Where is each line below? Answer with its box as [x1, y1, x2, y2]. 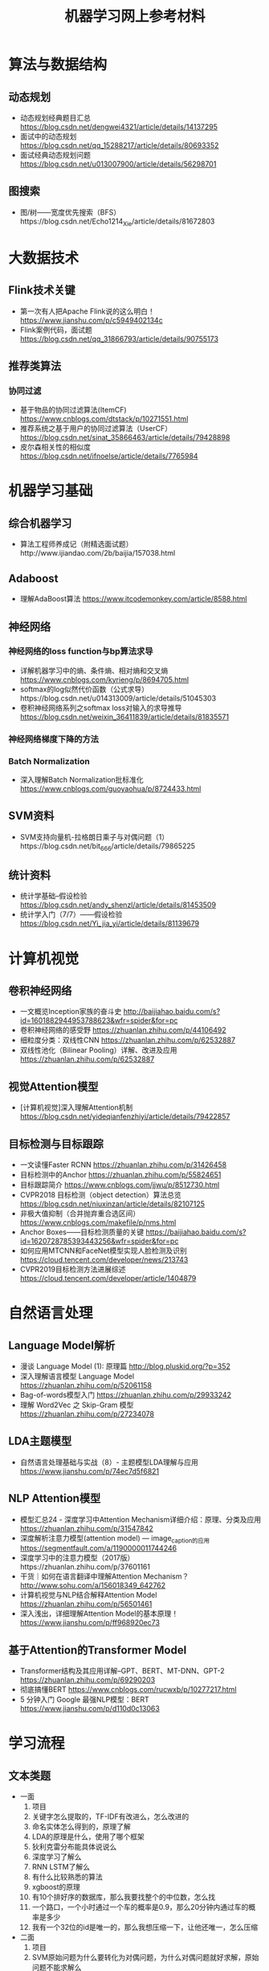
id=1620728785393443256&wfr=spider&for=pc [19, 1236, 179, 1246]
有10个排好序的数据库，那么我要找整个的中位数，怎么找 [31, 1892, 216, 1902]
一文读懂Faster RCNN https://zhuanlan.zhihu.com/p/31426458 [19, 1160, 227, 1170]
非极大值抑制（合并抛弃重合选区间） [19, 1209, 141, 1218]
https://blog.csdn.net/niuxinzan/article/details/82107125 [19, 1199, 206, 1209]
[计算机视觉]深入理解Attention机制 [19, 1103, 133, 1112]
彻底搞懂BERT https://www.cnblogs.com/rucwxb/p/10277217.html [19, 1685, 237, 1694]
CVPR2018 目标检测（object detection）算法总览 [19, 1190, 182, 1200]
